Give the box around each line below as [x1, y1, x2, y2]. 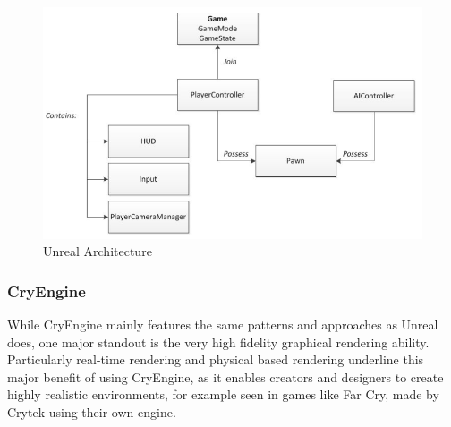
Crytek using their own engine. [7, 402, 176, 421]
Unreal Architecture [43, 242, 152, 260]
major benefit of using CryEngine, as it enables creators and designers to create [7, 367, 444, 386]
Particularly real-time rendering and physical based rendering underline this [7, 350, 424, 369]
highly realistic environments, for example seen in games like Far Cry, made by [7, 385, 439, 404]
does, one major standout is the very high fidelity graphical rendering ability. [7, 332, 430, 351]
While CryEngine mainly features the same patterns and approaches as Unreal [7, 315, 438, 334]
